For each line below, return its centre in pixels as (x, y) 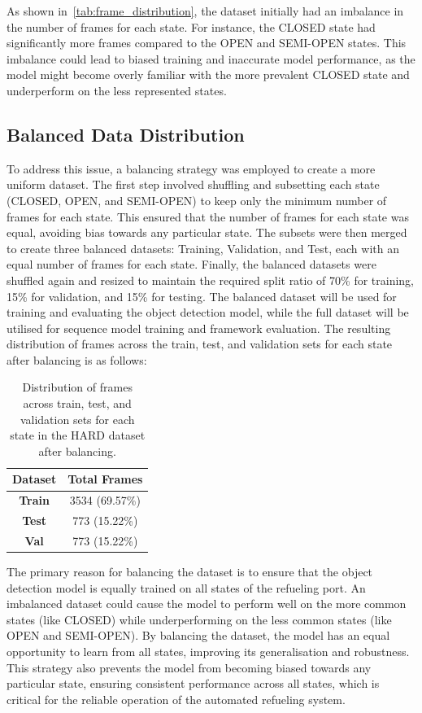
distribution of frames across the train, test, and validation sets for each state (200, 344)
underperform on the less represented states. (117, 90)
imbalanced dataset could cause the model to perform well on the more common (207, 604)
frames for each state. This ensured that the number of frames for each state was (208, 216)
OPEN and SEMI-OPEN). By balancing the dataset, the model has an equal (198, 635)
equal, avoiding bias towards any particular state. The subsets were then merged (207, 232)
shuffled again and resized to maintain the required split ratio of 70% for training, (211, 280)
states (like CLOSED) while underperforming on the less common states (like (199, 619)
